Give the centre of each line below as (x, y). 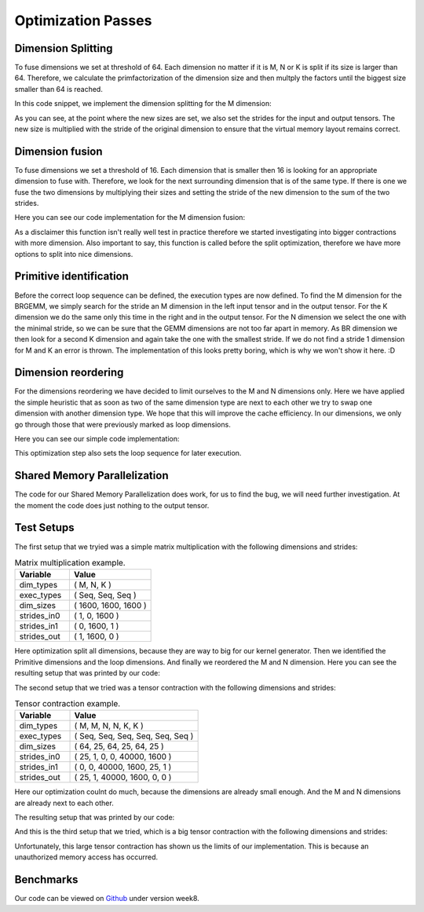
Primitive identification (72, 276)
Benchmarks (46, 880)
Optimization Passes (83, 20)
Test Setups (44, 527)
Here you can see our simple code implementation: (97, 438)
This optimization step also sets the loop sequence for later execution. (128, 453)
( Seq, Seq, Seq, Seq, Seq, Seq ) (134, 736)
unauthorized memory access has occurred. (86, 857)
